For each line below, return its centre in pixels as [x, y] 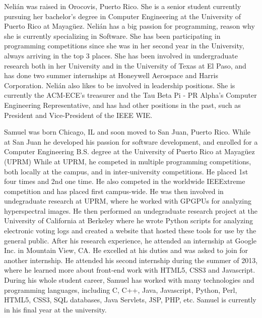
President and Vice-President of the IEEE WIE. [78, 115]
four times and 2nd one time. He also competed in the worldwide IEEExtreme [125, 181]
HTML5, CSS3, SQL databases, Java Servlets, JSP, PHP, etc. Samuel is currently [130, 300]
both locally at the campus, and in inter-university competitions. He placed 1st [126, 171]
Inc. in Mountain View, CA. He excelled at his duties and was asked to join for [126, 250]
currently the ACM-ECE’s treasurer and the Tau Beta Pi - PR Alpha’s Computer [130, 95]
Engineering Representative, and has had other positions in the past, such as [122, 105]
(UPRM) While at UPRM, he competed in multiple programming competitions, [128, 161]
